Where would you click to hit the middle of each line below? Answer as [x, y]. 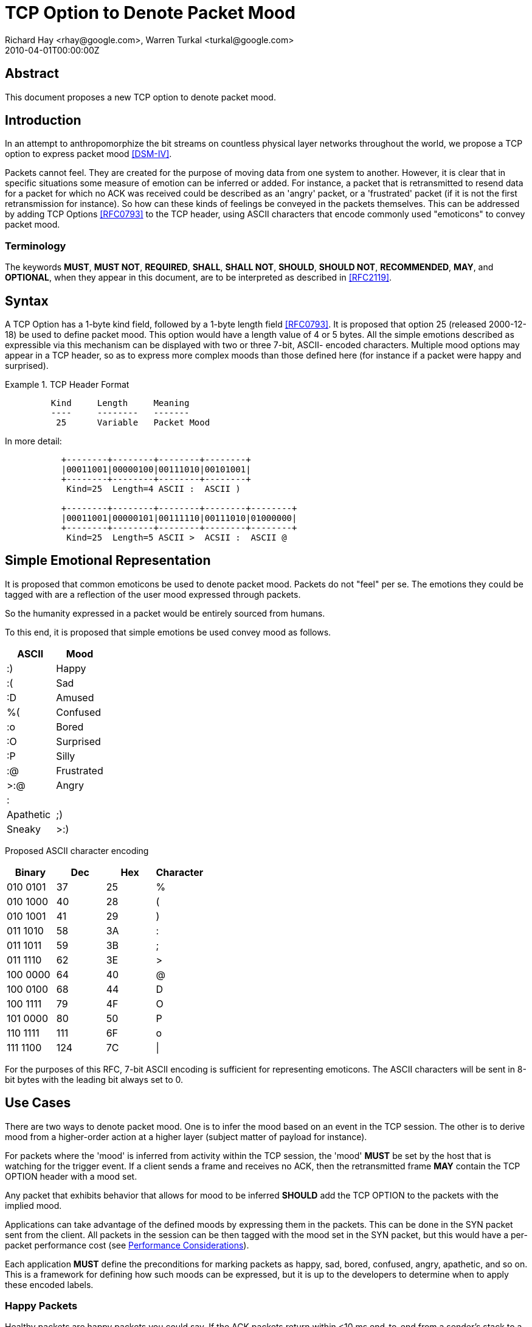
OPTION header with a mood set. [71, 1176]
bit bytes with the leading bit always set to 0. [94, 1079]
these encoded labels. [49, 1284]
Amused [75, 697]
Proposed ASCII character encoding [77, 850]
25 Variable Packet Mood [133, 423]
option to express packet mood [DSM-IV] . [88, 154]
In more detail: [33, 441]
